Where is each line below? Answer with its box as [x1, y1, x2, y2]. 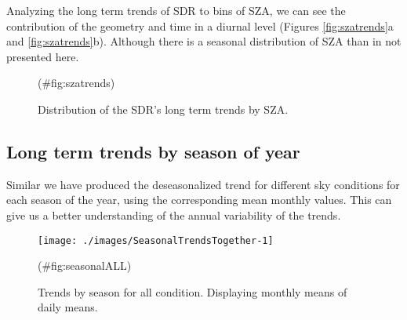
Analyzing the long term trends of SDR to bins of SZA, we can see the [6, 2, 346, 18]
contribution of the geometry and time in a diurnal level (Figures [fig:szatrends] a [6, 17, 394, 34]
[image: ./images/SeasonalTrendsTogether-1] [38, 235, 274, 246]
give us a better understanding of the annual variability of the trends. [6, 206, 341, 223]
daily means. [38, 299, 98, 315]
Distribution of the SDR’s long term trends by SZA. [38, 100, 289, 117]
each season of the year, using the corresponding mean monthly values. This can [6, 191, 392, 208]
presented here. [6, 48, 79, 64]
